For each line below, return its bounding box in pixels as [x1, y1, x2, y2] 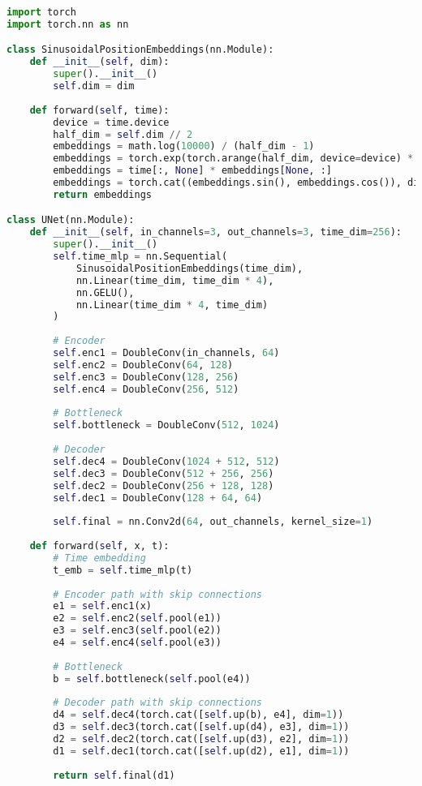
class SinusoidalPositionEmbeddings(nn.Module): [6, 44, 274, 56]
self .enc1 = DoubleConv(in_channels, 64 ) [53, 347, 280, 359]
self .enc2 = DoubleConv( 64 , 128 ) [53, 359, 234, 371]
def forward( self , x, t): [29, 540, 170, 552]
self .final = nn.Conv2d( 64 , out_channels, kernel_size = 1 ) [53, 516, 373, 528]
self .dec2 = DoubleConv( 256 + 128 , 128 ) [53, 479, 274, 492]
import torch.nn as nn [6, 18, 129, 30]
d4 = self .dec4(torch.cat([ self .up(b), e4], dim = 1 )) [53, 709, 344, 721]
